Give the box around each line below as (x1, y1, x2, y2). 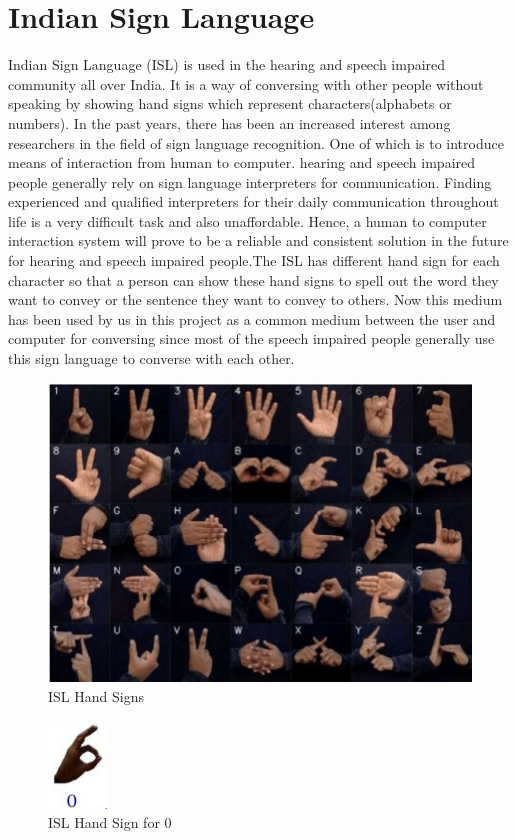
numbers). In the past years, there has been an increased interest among (8, 112, 451, 133)
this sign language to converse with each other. (8, 348, 295, 369)
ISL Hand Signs (48, 686, 144, 706)
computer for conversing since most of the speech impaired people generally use (8, 328, 495, 349)
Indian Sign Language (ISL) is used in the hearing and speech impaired (8, 54, 446, 75)
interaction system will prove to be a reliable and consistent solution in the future (8, 230, 509, 251)
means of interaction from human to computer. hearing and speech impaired (8, 152, 476, 173)
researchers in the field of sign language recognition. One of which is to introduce (8, 132, 504, 153)
